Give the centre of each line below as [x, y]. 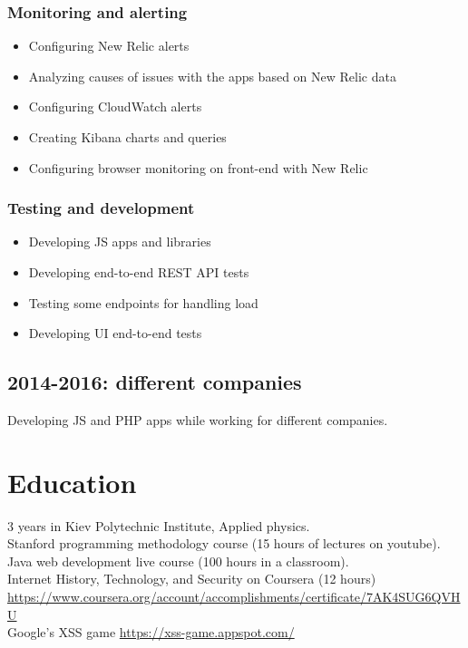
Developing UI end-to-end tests [115, 333]
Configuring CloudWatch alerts [115, 106]
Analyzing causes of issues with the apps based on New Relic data [212, 76]
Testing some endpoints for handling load [143, 302]
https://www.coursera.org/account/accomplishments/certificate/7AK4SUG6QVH [234, 597]
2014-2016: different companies [155, 382]
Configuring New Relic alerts [109, 46]
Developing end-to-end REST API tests [139, 272]
